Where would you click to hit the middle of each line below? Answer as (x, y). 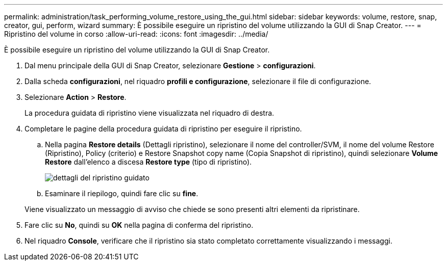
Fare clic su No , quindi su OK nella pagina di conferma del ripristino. (139, 225)
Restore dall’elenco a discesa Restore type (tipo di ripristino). (148, 162)
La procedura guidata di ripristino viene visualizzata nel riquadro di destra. (150, 113)
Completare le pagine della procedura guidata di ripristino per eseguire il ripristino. (163, 129)
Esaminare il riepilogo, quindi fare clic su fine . (122, 193)
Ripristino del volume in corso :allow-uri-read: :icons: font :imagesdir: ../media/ (136, 34)
